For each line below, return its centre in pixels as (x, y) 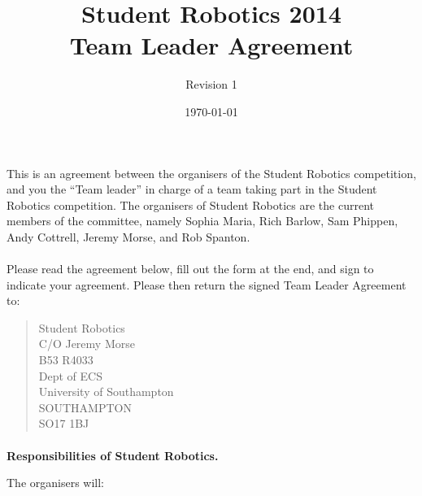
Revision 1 (211, 84)
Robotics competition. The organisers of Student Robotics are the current (191, 204)
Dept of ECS (70, 375)
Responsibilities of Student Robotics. (113, 455)
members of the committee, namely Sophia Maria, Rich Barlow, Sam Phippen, (202, 221)
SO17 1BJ (64, 423)
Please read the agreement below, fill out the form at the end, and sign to (190, 269)
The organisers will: (56, 483)
